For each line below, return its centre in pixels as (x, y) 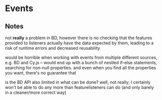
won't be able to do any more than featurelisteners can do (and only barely (80, 87)
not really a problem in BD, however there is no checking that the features (79, 38)
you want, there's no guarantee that (41, 73)
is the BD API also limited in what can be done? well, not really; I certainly (78, 82)
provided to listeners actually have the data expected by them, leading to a (79, 43)
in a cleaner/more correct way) (36, 93)
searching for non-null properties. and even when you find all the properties (81, 68)
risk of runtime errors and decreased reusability (52, 48)
